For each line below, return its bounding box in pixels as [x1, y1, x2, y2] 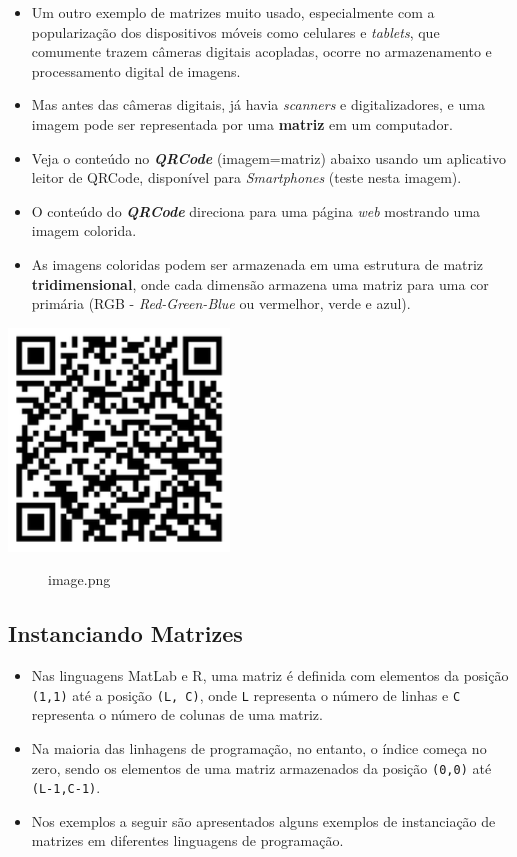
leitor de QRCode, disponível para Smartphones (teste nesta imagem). [31, 167, 462, 188]
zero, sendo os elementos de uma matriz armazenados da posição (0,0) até [31, 757, 492, 778]
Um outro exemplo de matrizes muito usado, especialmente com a [31, 2, 435, 22]
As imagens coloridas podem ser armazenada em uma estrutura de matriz [31, 253, 484, 274]
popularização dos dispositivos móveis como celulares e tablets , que [31, 21, 440, 42]
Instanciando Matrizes [8, 618, 243, 649]
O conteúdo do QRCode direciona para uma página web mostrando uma [31, 200, 481, 221]
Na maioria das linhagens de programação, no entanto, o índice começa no [31, 737, 487, 758]
